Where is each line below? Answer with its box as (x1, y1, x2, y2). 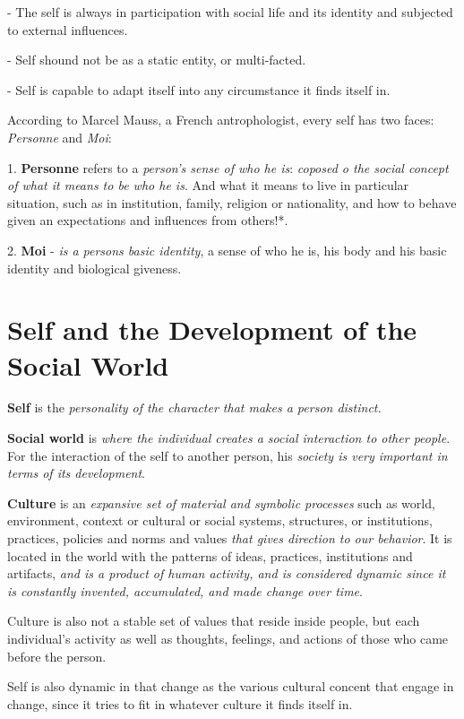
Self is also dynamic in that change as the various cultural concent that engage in (7, 677, 454, 696)
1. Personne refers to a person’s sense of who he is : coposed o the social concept (7, 158, 449, 177)
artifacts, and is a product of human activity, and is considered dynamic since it (7, 564, 446, 583)
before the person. (7, 646, 107, 665)
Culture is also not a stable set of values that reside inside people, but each (7, 611, 420, 630)
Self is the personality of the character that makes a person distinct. (7, 398, 382, 417)
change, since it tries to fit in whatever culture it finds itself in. (7, 694, 353, 713)
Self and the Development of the (7, 311, 417, 348)
